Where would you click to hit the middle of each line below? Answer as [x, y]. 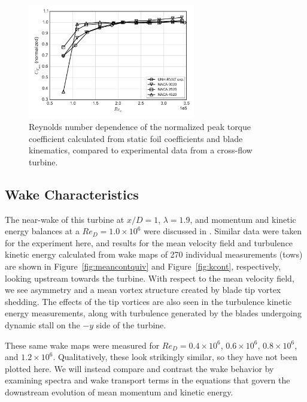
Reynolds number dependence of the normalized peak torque [140, 127]
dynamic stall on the [42, 324]
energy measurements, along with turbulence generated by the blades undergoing [153, 313]
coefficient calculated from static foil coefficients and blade [136, 138]
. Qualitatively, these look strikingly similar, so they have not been [175, 357]
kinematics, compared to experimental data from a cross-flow [141, 150]
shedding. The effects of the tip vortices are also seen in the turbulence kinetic [148, 301]
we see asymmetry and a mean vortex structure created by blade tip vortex [143, 290]
